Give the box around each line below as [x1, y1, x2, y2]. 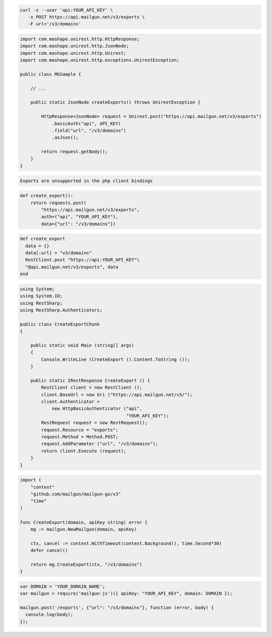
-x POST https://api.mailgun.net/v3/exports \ [28, 14, 145, 20]
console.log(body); [25, 612, 74, 617]
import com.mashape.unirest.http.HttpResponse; [20, 36, 140, 42]
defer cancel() [30, 547, 68, 553]
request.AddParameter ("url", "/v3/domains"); [41, 441, 158, 447]
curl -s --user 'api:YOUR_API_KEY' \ [20, 7, 113, 13]
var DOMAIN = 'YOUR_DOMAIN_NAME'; [20, 584, 105, 589]
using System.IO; [20, 293, 63, 299]
